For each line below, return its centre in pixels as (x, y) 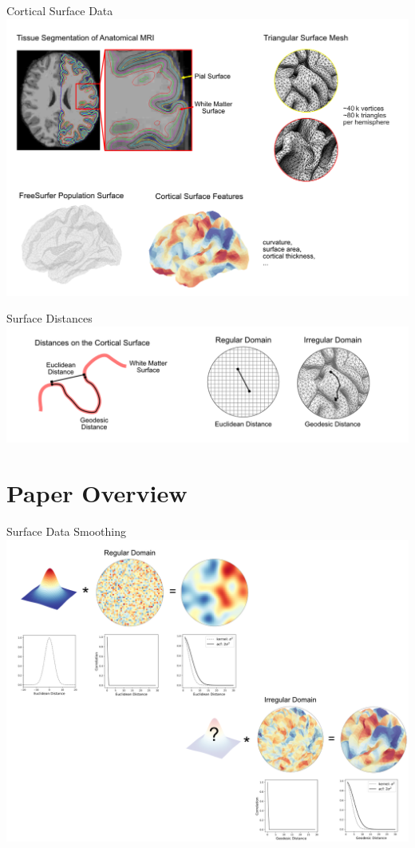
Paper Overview (97, 493)
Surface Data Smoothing (66, 531)
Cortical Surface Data (60, 10)
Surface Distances (49, 318)
